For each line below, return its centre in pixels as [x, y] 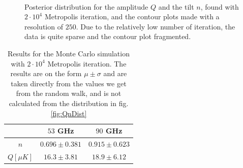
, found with [220, 6]
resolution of [44, 26]
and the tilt [176, 6]
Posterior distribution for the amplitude [86, 6]
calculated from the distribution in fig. [69, 103]
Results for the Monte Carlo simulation [68, 53]
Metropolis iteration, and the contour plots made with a [132, 16]
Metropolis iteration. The [87, 63]
